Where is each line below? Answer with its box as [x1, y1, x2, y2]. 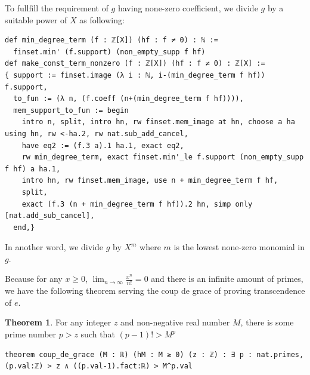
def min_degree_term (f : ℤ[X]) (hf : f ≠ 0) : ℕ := [5, 36, 218, 45]
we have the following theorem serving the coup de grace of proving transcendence [5, 284, 305, 297]
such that [80, 328, 115, 340]
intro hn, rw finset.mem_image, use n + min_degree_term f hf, [21, 176, 278, 185]
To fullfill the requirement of [5, 2, 108, 14]
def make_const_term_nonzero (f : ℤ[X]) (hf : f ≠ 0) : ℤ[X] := [5, 59, 265, 68]
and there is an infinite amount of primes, [151, 272, 303, 285]
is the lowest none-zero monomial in [173, 241, 305, 253]
